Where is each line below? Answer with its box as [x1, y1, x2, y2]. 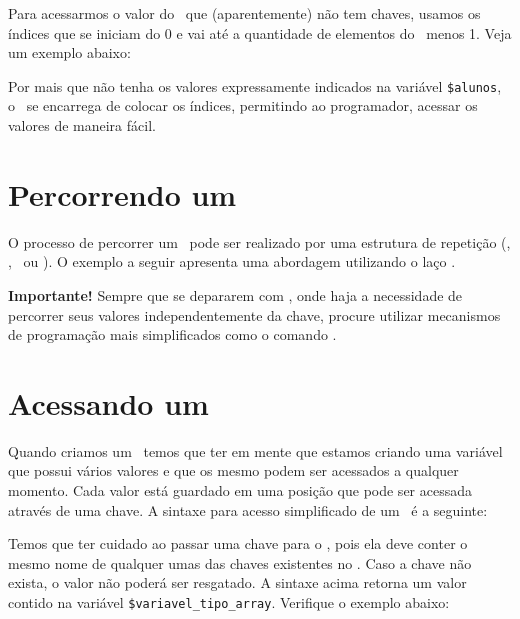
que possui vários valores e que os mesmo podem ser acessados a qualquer [8, 460, 459, 481]
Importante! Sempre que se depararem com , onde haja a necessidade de [8, 284, 463, 305]
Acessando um [8, 382, 209, 423]
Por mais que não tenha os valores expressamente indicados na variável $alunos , [8, 75, 502, 96]
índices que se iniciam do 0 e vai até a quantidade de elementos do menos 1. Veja [8, 22, 512, 43]
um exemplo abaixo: [8, 42, 131, 63]
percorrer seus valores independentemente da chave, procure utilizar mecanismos [8, 304, 501, 325]
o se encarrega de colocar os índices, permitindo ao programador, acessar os [8, 95, 478, 116]
